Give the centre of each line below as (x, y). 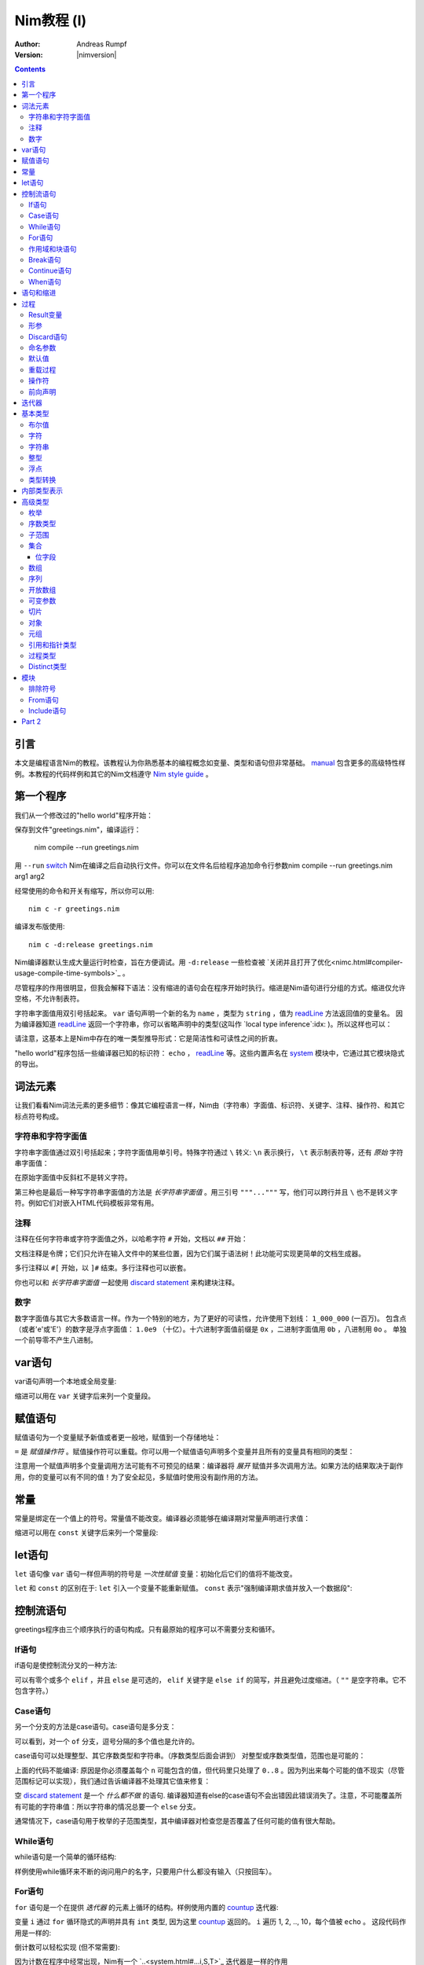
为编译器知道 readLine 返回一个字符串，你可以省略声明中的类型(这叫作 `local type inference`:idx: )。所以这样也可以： (203, 1024)
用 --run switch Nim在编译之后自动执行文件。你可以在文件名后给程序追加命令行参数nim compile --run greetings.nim (203, 865)
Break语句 (45, 259)
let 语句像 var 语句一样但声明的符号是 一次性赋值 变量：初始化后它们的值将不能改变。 (156, 1574)
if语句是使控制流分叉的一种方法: (66, 1666)
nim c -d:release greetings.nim (91, 944)
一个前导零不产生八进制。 (56, 1340)
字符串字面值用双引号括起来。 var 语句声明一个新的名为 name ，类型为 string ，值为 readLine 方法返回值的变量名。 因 (209, 1013)
